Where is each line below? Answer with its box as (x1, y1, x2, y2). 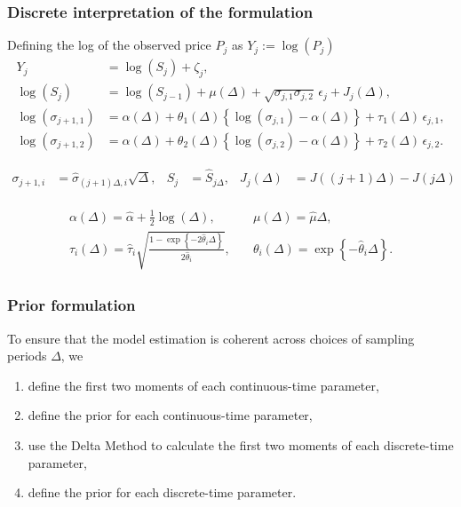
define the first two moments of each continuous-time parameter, (28, 376, 379, 394)
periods (7, 346, 47, 365)
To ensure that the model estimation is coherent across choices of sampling (7, 329, 415, 347)
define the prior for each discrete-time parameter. (28, 483, 297, 502)
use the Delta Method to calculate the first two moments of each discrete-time (28, 435, 454, 454)
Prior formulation (7, 294, 136, 316)
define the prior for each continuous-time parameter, (28, 406, 313, 424)
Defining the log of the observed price (7, 36, 211, 54)
